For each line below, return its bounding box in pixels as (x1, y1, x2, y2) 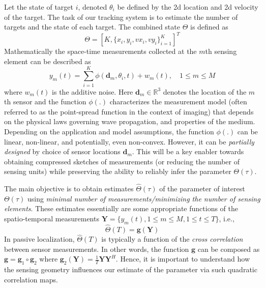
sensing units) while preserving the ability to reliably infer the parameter (4, 166, 231, 177)
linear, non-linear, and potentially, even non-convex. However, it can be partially (4, 136, 254, 147)
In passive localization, (4, 234, 75, 244)
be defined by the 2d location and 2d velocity (117, 2, 258, 12)
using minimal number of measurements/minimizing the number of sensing (27, 193, 260, 204)
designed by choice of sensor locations (4, 146, 121, 157)
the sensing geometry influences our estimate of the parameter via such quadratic (4, 264, 257, 275)
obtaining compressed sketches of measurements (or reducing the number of (4, 156, 240, 166)
